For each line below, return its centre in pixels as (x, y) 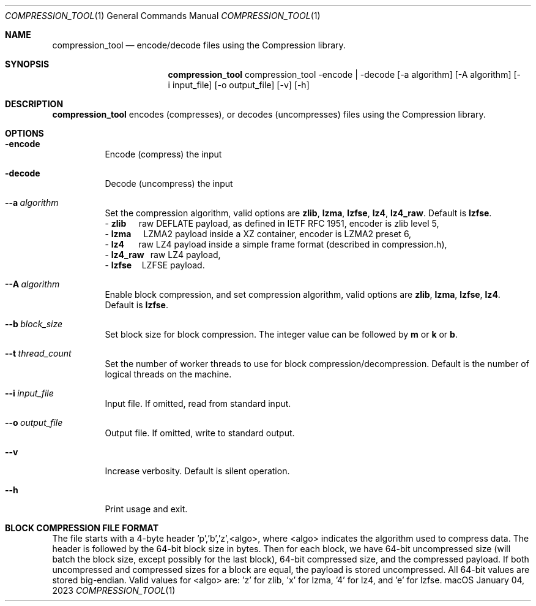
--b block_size (34, 324)
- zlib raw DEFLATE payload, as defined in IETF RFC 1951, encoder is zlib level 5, (272, 223)
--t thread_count (38, 353)
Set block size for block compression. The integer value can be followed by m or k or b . (281, 334)
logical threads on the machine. (168, 374)
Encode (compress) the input (163, 154)
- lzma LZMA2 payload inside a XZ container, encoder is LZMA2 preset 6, (258, 234)
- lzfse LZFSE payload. (155, 265)
